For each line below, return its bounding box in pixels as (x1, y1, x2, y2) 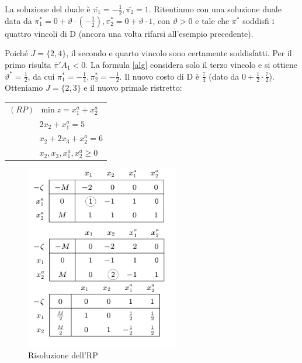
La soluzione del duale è (5, 3, 91, 15)
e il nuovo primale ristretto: (84, 81, 182, 94)
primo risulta (5, 59, 51, 71)
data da (5, 14, 32, 26)
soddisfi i (242, 14, 275, 26)
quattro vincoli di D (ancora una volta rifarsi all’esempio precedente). (5, 27, 254, 39)
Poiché (5, 47, 28, 59)
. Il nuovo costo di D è (119, 70, 199, 82)
